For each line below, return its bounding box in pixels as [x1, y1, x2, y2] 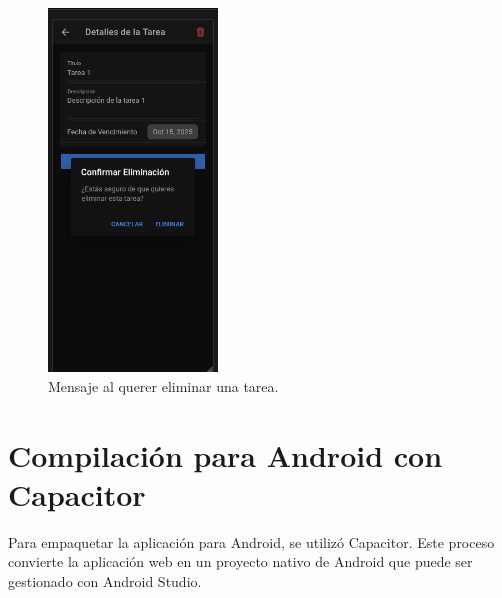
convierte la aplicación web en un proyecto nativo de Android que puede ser [8, 551, 473, 572]
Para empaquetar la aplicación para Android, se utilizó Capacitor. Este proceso [8, 531, 495, 552]
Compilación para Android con [8, 434, 443, 475]
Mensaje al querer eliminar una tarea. [48, 375, 279, 396]
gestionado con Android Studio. [8, 570, 202, 591]
